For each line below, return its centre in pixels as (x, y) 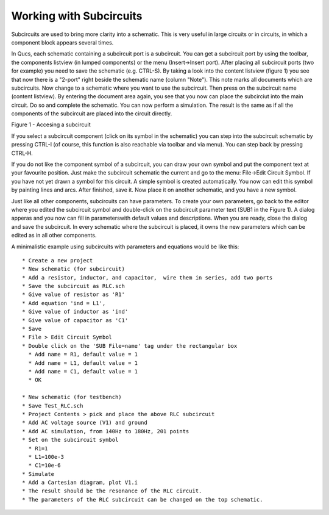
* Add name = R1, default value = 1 (83, 355)
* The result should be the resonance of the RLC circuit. (112, 491)
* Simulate (38, 474)
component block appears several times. (62, 42)
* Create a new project (58, 260)
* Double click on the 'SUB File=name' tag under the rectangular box (130, 346)
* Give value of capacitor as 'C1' (75, 320)
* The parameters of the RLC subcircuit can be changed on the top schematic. (143, 499)
